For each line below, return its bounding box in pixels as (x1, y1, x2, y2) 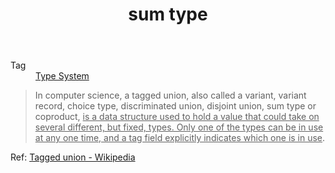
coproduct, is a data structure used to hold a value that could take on (34, 111, 320, 123)
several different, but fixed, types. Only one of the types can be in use (34, 121, 324, 133)
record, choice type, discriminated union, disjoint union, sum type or (34, 100, 317, 112)
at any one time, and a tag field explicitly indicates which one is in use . (34, 132, 326, 144)
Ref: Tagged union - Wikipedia (10, 151, 136, 163)
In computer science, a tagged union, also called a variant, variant (34, 89, 307, 102)
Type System (35, 70, 90, 82)
